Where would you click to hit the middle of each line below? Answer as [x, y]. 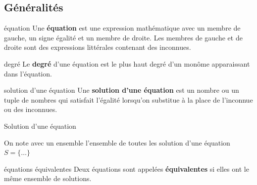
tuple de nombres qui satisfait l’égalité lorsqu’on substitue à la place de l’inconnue [128, 99]
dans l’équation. [28, 73]
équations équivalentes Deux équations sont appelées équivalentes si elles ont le [127, 168]
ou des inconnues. [31, 109]
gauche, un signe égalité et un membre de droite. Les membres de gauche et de [123, 37]
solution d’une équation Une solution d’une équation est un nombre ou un [122, 90]
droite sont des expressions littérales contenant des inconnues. [98, 47]
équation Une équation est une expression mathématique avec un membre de [122, 28]
